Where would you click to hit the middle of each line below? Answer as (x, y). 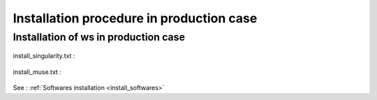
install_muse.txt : (37, 72)
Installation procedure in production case (135, 18)
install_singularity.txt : (44, 56)
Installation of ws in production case (99, 37)
